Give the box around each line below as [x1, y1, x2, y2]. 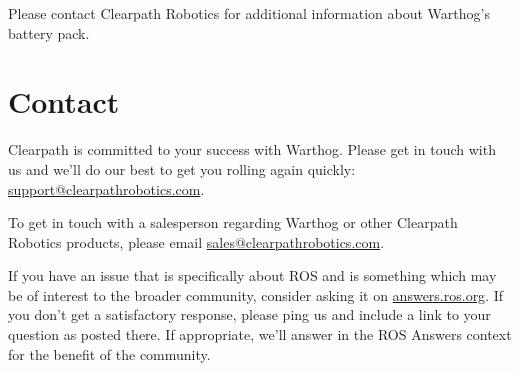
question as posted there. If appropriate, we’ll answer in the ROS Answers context [8, 324, 512, 345]
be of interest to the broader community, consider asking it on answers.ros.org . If [8, 284, 504, 305]
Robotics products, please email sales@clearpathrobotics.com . [8, 231, 385, 252]
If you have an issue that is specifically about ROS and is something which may [8, 265, 497, 286]
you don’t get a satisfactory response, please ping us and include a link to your [8, 304, 491, 325]
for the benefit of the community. [8, 343, 211, 364]
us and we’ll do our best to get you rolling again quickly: [8, 158, 356, 179]
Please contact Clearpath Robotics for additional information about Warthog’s [8, 3, 490, 23]
